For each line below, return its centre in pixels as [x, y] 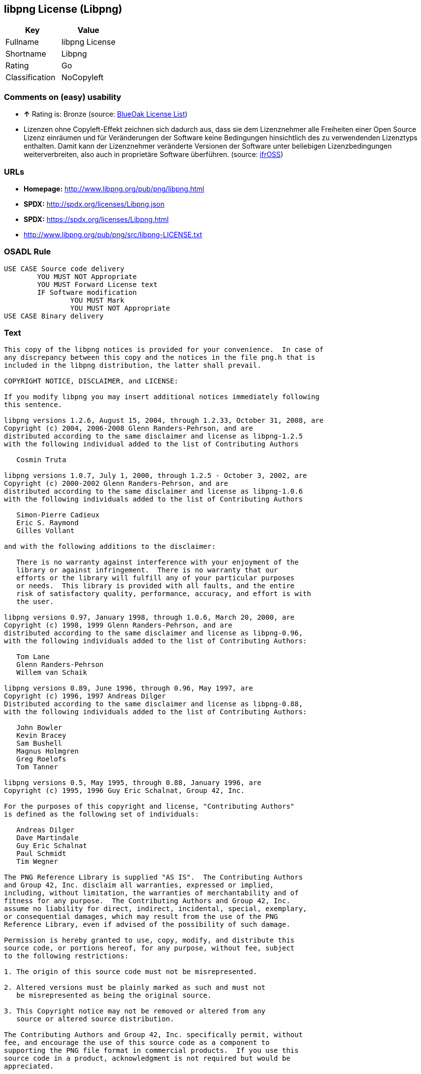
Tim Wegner [37, 862]
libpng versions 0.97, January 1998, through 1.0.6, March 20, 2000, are [149, 617]
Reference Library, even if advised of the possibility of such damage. [147, 925]
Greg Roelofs [41, 759]
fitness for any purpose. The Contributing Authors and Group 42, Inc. [147, 901]
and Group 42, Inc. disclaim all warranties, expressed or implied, [139, 885]
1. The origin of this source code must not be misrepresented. [131, 972]
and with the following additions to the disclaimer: [110, 547]
